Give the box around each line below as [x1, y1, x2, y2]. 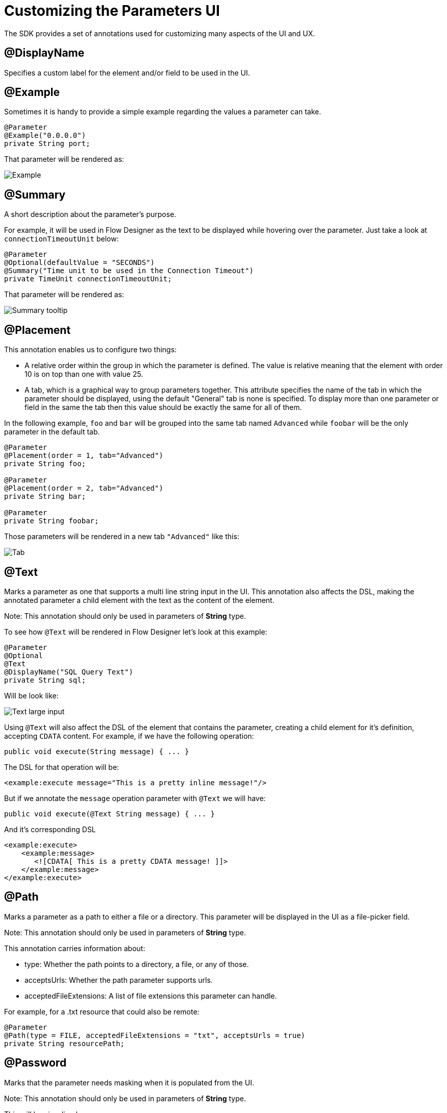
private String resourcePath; [4, 1039, 125, 1048]
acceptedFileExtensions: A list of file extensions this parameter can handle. [24, 991, 277, 1000]
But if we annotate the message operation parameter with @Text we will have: [4, 793, 266, 803]
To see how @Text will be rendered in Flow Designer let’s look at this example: [4, 627, 267, 636]
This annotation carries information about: [4, 943, 145, 953]
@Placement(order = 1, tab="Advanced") [4, 451, 163, 460]
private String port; [4, 139, 90, 148]
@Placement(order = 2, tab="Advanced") [4, 484, 163, 493]
